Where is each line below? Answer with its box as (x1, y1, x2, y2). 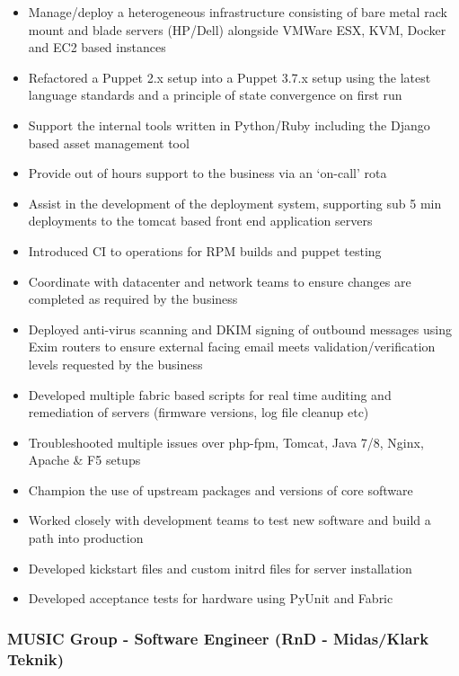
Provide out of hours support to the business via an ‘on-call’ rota (28, 164, 387, 182)
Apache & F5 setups (28, 450, 141, 469)
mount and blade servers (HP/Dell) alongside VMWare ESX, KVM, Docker (28, 20, 446, 39)
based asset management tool (28, 133, 190, 152)
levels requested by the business (28, 354, 203, 373)
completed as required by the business (28, 289, 238, 308)
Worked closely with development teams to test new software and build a (28, 511, 431, 529)
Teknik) (7, 647, 64, 670)
